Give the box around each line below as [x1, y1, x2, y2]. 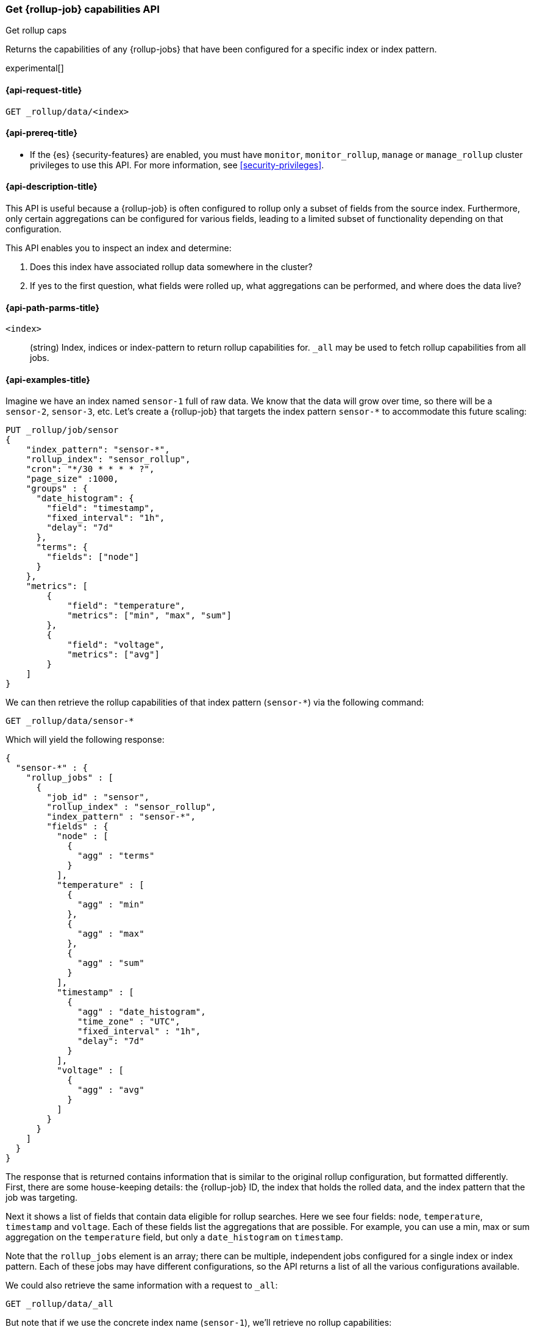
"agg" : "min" [77, 899, 144, 910]
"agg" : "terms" [77, 851, 155, 861]
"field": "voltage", [67, 640, 165, 650]
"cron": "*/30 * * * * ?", [26, 464, 155, 474]
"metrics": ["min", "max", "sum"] [67, 610, 232, 621]
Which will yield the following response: [5, 734, 165, 745]
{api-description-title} [5, 181, 98, 192]
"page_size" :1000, [26, 474, 119, 484]
